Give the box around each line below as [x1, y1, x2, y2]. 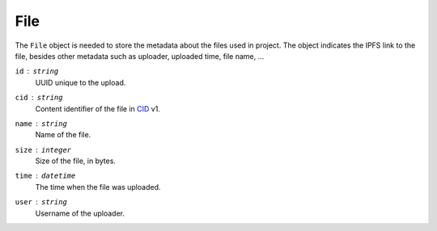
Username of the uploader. [35, 208, 125, 218]
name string [15, 119, 68, 128]
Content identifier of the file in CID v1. [35, 103, 161, 113]
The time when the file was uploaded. [35, 182, 161, 191]
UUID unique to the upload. [35, 78, 126, 87]
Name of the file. [35, 130, 91, 140]
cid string [15, 93, 63, 103]
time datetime [15, 171, 76, 181]
